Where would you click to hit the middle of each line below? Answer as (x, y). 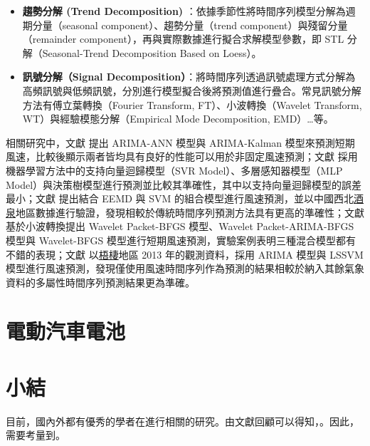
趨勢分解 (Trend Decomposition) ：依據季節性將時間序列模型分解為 (184, 11)
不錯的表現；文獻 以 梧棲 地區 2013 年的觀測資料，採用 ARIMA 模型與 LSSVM (185, 254)
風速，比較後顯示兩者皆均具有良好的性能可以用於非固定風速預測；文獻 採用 (182, 156)
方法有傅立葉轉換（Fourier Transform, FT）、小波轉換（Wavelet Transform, (192, 104)
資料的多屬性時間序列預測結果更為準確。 (100, 282)
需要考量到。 (36, 435)
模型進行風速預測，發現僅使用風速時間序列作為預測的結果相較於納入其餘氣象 (185, 268)
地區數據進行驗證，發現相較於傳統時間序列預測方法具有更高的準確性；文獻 (190, 212)
